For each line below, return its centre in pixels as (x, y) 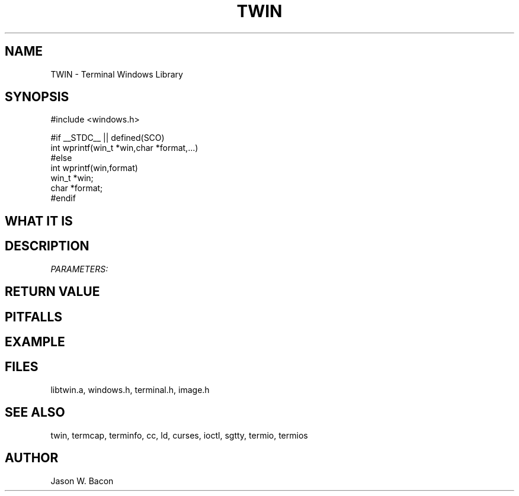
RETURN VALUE (52, 292)
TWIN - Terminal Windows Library (117, 74)
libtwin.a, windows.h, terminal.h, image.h (130, 389)
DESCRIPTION (47, 246)
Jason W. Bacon (82, 481)
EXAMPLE (35, 342)
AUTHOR (32, 458)
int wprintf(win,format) (94, 168)
